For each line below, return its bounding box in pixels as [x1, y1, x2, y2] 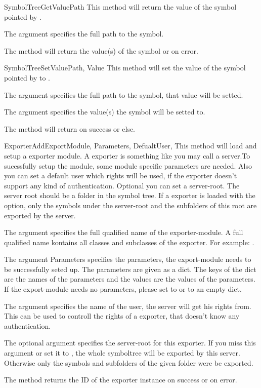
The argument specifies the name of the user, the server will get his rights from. [4, 300, 251, 311]
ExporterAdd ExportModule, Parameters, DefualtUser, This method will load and [4, 140, 257, 151]
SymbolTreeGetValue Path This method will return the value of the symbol [4, 2, 237, 12]
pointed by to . [4, 72, 51, 83]
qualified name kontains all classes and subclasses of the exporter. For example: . [4, 237, 254, 247]
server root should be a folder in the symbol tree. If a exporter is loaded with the [4, 190, 255, 201]
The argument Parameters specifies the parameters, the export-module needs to [4, 254, 251, 264]
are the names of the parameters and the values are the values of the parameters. [4, 274, 255, 284]
